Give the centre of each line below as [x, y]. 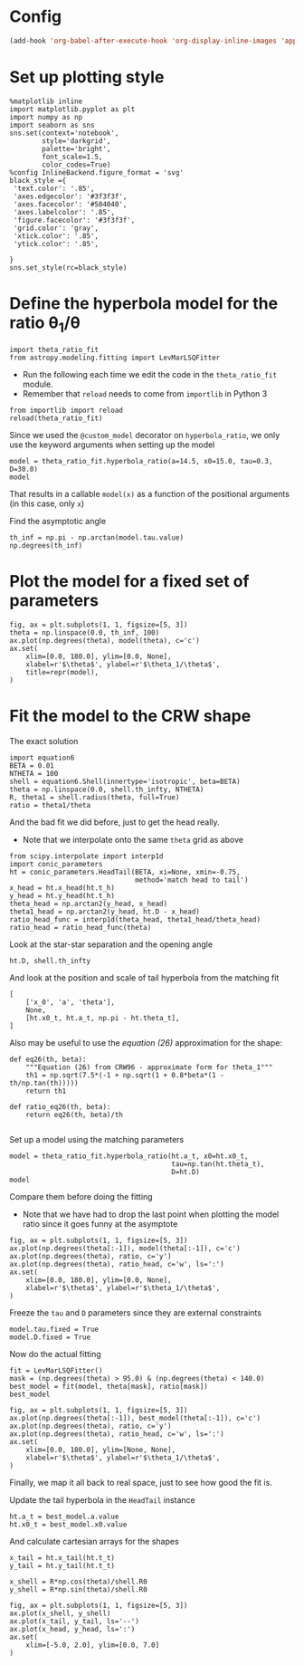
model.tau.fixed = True [54, 1330]
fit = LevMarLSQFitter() [56, 1371]
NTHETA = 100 [34, 774]
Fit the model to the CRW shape [130, 716]
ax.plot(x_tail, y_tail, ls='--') [75, 1622]
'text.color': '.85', [54, 188]
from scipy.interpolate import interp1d [87, 856]
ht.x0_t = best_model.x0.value [68, 1525]
